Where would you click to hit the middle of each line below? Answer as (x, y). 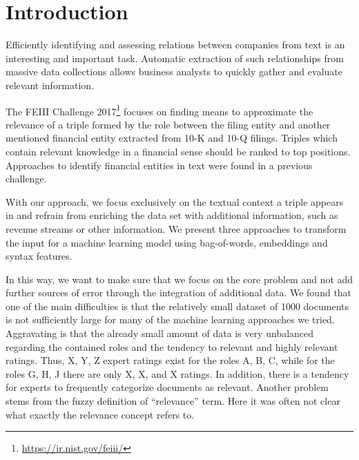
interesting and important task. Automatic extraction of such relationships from (175, 58)
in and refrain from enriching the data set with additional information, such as (172, 215)
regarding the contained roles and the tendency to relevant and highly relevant (172, 346)
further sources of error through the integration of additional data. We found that (179, 293)
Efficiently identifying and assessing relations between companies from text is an (175, 45)
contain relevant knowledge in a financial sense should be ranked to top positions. (178, 151)
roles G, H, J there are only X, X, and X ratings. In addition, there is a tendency (177, 373)
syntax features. (39, 256)
